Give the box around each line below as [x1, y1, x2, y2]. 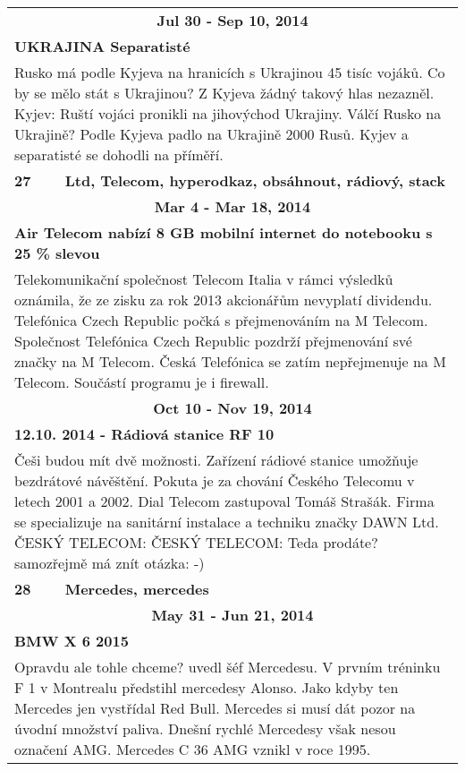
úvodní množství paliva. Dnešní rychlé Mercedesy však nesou [14, 718, 396, 739]
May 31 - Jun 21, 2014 [151, 604, 314, 625]
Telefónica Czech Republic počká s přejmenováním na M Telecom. [14, 310, 428, 330]
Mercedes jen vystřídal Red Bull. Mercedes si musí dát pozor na [14, 698, 416, 718]
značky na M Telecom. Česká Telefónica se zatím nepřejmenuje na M [14, 351, 446, 372]
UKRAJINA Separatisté [14, 36, 190, 56]
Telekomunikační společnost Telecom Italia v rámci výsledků [14, 269, 393, 289]
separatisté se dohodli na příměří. [14, 144, 224, 165]
